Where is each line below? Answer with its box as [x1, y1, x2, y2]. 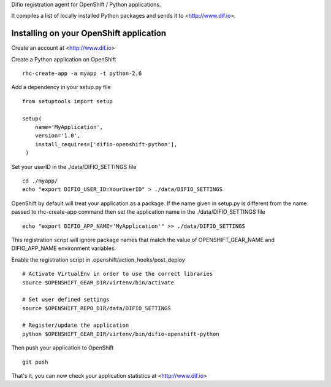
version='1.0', [34, 132, 81, 139]
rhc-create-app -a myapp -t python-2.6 [22, 70, 142, 77]
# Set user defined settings [22, 296, 110, 303]
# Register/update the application [22, 322, 129, 329]
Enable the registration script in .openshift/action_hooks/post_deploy [11, 256, 185, 264]
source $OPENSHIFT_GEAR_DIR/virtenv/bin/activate [22, 279, 175, 286]
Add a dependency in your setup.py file [11, 84, 112, 91]
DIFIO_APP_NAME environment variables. [11, 244, 116, 252]
